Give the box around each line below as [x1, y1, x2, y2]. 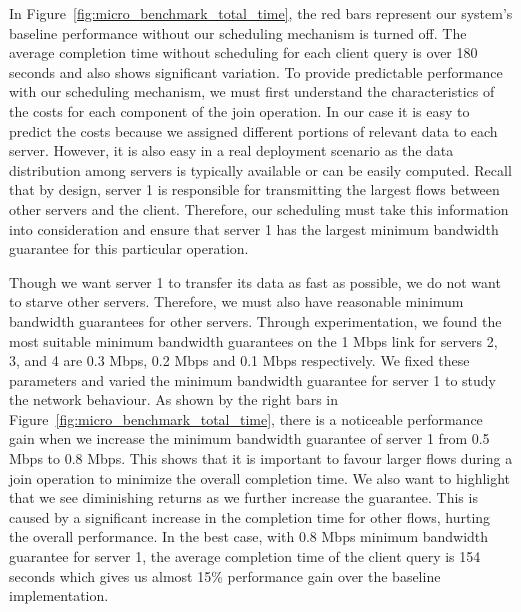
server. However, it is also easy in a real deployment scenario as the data [9, 140, 454, 161]
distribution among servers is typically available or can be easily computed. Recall [9, 159, 512, 180]
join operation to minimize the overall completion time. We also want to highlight [9, 467, 511, 488]
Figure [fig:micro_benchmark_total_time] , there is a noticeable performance [9, 408, 483, 429]
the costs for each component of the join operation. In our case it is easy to [9, 100, 470, 121]
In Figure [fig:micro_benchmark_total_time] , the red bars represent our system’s [9, 3, 513, 23]
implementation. [9, 585, 109, 606]
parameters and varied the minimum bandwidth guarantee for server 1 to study [9, 369, 497, 390]
